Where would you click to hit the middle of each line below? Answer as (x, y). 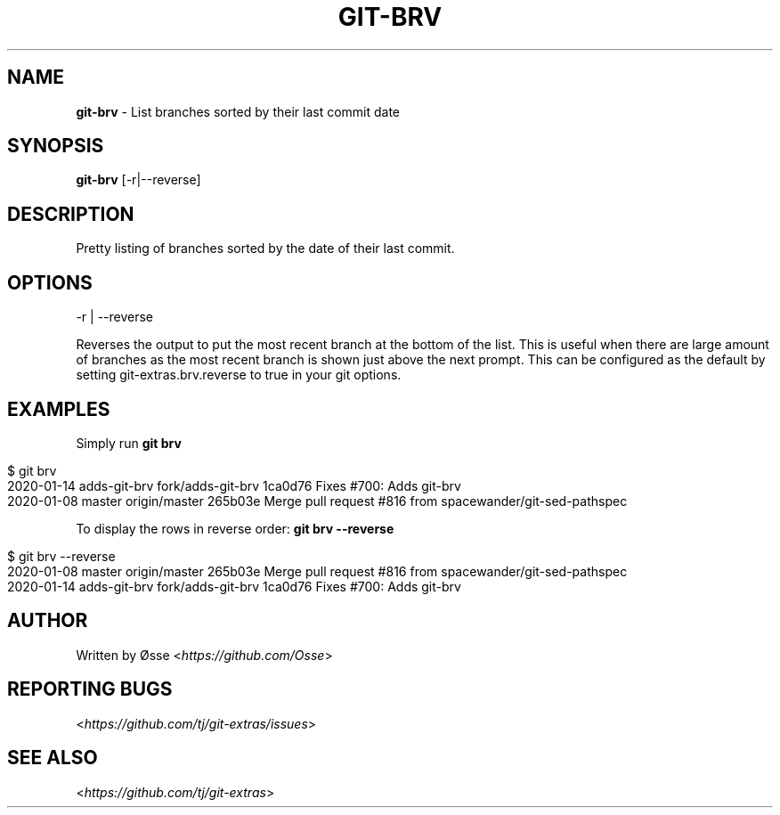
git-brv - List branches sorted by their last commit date (238, 111)
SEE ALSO (53, 758)
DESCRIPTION (71, 214)
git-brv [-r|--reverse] (138, 180)
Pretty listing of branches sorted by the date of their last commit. (265, 249)
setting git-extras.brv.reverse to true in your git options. (239, 375)
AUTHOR (48, 621)
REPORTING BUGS (90, 689)
